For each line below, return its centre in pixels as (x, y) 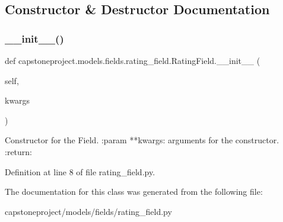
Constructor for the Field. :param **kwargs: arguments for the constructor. (142, 140)
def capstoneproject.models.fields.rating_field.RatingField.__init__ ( (133, 60)
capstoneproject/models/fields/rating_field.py (88, 211)
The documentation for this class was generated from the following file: (134, 192)
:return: (18, 151)
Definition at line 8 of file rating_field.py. (80, 171)
